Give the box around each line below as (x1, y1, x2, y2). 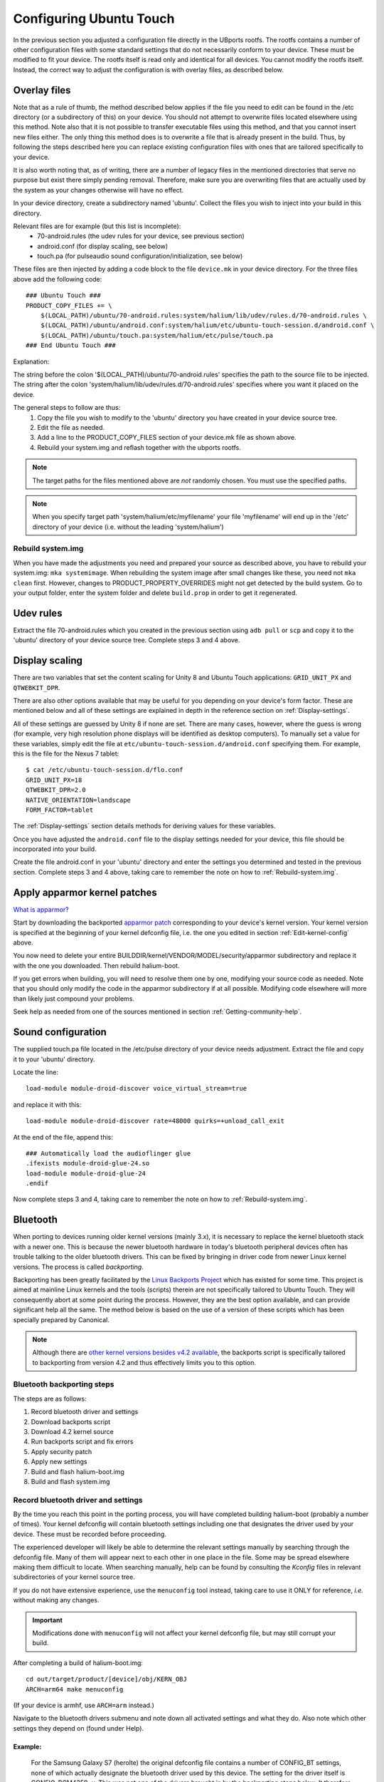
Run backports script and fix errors (31, 1437, 134, 1446)
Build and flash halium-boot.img (31, 1467, 124, 1475)
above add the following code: (13, 274, 102, 283)
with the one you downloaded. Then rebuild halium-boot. (13, 961, 180, 969)
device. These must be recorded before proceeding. (13, 1530, 167, 1538)
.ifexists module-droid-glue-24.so (26, 1159, 150, 1168)
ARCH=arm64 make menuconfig (26, 1685, 124, 1693)
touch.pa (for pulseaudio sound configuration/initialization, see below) (37, 252, 243, 260)
